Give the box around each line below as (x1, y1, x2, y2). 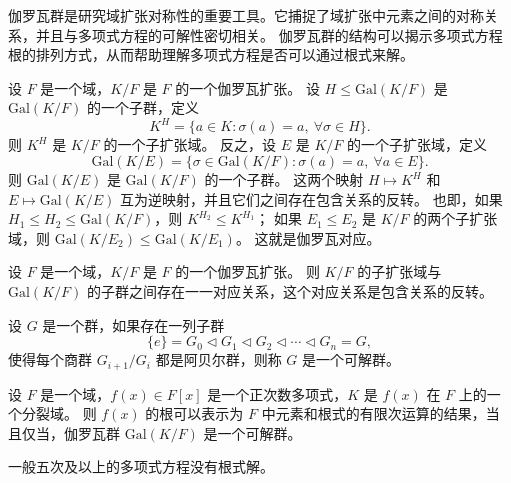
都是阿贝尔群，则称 (155, 349, 282, 370)
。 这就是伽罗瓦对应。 (235, 227, 381, 248)
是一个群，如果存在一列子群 (42, 314, 225, 335)
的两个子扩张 (413, 208, 498, 229)
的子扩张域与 (357, 261, 442, 282)
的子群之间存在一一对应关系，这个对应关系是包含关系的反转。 (86, 281, 493, 302)
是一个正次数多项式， (207, 383, 348, 404)
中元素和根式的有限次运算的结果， (261, 403, 486, 424)
